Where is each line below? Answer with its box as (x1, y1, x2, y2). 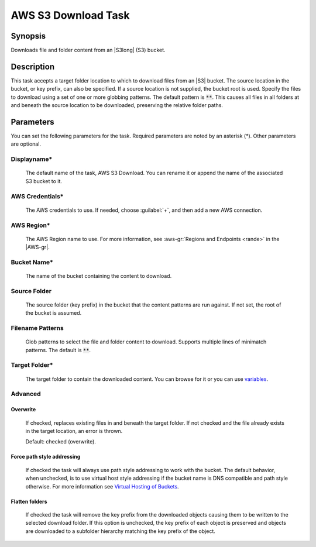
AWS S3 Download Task (11, 9, 130, 22)
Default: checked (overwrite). (25, 438, 97, 445)
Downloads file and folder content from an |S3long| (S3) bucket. (11, 47, 166, 54)
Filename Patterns (11, 324, 64, 332)
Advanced (11, 390, 41, 398)
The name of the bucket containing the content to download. (25, 273, 172, 280)
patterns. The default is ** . (25, 346, 91, 353)
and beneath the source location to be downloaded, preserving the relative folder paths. (11, 102, 224, 109)
